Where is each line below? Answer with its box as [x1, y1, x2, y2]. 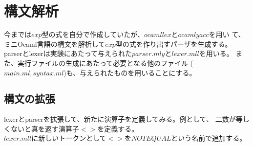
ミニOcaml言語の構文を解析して [4, 38, 105, 49]
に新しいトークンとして [31, 133, 106, 143]
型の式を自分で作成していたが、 [42, 29, 144, 39]
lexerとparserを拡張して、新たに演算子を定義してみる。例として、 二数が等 [4, 114, 243, 124]
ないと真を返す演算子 [10, 123, 79, 133]
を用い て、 [209, 29, 245, 39]
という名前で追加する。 [171, 133, 247, 143]
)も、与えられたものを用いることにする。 [63, 67, 196, 77]
